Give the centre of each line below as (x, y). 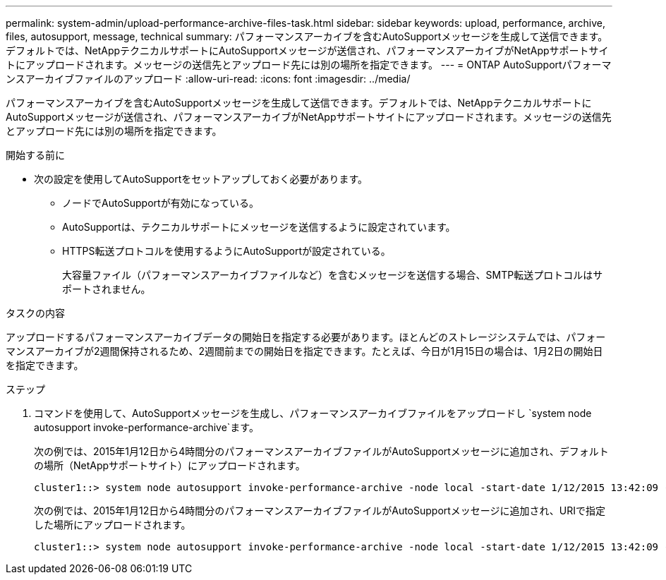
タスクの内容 (35, 313)
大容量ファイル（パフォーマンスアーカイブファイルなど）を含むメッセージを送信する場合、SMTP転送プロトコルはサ (333, 275)
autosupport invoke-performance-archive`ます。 (146, 427)
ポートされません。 (107, 289)
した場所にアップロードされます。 (113, 525)
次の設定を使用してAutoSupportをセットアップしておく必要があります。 (201, 179)
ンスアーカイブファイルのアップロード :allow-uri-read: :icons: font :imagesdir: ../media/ (208, 79)
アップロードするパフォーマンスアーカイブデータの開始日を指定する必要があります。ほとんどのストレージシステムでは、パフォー (306, 337)
